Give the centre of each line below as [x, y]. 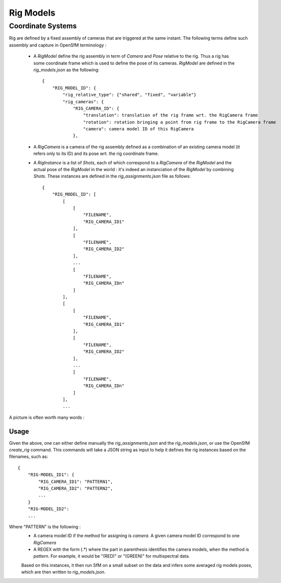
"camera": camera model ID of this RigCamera [139, 129]
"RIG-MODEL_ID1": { [51, 475]
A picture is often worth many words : [47, 417]
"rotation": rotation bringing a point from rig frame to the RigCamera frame [180, 122]
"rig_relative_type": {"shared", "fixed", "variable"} [130, 95]
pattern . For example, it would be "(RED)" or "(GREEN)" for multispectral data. [112, 556]
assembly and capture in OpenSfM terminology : [58, 45]
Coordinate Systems [43, 26]
